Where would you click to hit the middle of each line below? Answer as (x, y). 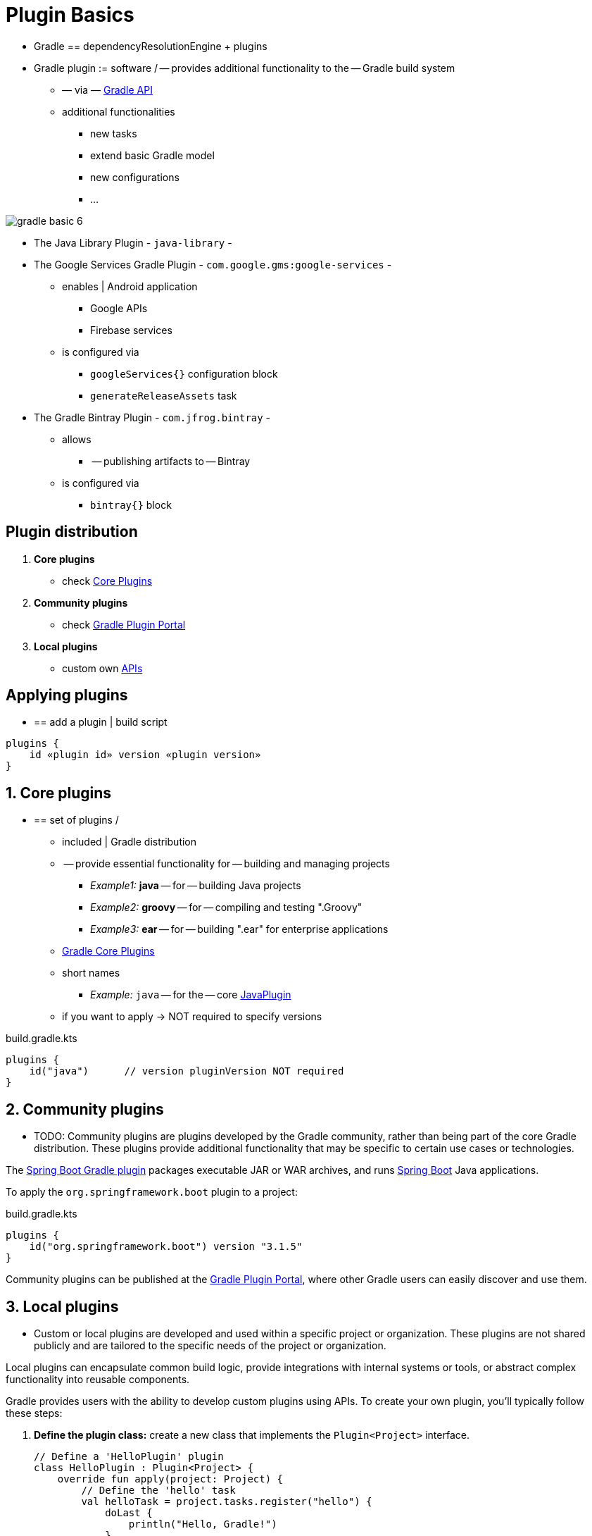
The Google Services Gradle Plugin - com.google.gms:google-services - (213, 264)
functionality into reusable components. (98, 1379)
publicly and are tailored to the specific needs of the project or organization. (210, 1345)
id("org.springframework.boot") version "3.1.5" (166, 1247)
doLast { (129, 1512)
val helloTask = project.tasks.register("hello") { (227, 1501)
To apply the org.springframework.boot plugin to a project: (152, 1192)
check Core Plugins (107, 581)
